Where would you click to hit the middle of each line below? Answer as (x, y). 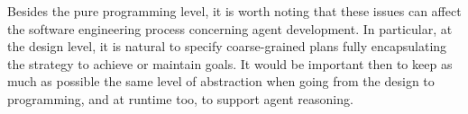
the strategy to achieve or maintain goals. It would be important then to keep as (230, 63)
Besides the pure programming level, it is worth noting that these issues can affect (234, 11)
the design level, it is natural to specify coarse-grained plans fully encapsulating (227, 46)
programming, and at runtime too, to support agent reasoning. (180, 98)
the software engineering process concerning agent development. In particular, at (230, 28)
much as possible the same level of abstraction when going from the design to (221, 81)
